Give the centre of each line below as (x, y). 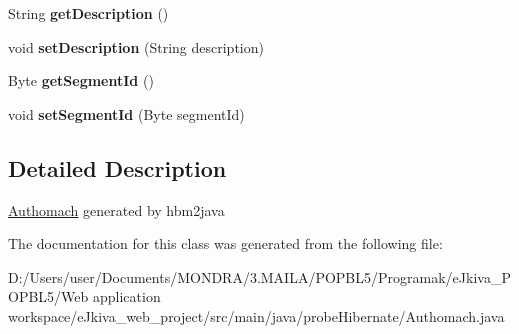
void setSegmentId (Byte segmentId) (126, 113)
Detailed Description (117, 167)
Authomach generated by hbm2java (116, 209)
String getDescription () (88, 13)
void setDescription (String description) (136, 46)
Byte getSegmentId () (81, 80)
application (126, 296)
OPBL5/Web (48, 296)
